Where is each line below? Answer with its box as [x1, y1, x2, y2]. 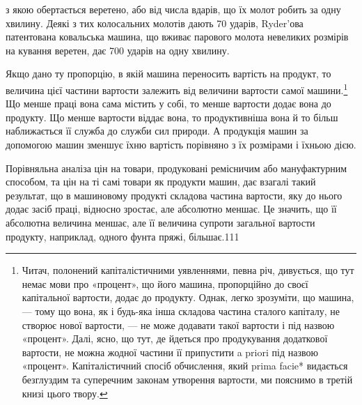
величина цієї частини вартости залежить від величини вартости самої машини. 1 [6, 80, 348, 97]
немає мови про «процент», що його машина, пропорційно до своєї [22, 276, 308, 291]
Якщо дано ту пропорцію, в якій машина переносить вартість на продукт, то [6, 66, 331, 81]
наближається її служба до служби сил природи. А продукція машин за [6, 123, 308, 138]
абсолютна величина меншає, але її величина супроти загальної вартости [6, 215, 315, 229]
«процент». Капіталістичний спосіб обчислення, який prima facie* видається [22, 358, 348, 373]
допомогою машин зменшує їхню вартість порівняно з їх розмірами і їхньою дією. [6, 137, 356, 151]
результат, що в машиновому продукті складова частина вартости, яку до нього [6, 188, 343, 202]
